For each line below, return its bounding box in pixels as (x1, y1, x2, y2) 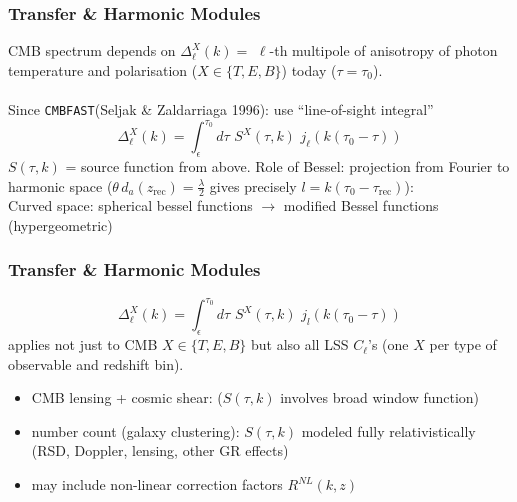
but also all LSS (250, 334, 349, 355)
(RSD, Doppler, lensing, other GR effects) (31, 440, 289, 461)
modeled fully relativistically (301, 420, 476, 441)
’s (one (368, 334, 409, 355)
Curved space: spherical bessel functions (8, 195, 253, 216)
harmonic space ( (8, 175, 113, 196)
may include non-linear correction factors (31, 474, 283, 495)
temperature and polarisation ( (8, 59, 198, 80)
